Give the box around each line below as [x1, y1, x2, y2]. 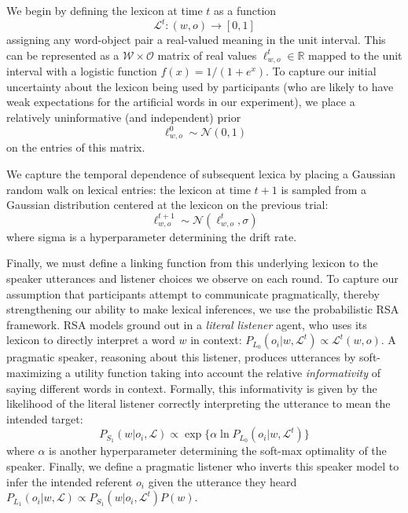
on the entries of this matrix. [6, 139, 145, 156]
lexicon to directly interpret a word [6, 332, 175, 348]
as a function [214, 2, 277, 18]
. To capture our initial [266, 63, 377, 79]
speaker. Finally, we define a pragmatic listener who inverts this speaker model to [6, 457, 399, 474]
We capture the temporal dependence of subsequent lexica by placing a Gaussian [6, 166, 396, 182]
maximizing [6, 365, 62, 380]
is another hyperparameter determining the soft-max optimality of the [49, 442, 387, 459]
